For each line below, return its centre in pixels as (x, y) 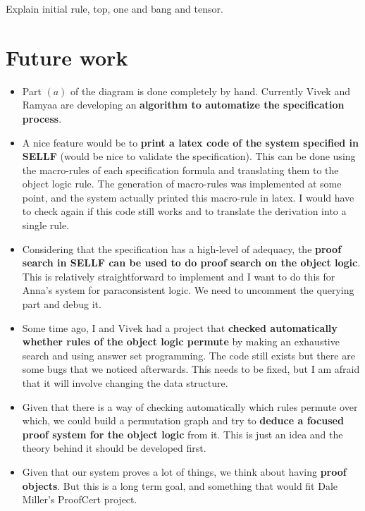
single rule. (46, 225)
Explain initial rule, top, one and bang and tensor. (115, 8)
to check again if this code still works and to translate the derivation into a (184, 211)
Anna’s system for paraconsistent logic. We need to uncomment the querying (188, 290)
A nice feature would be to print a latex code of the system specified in (190, 142)
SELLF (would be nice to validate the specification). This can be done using (189, 156)
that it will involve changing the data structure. (125, 383)
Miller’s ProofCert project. (80, 499)
